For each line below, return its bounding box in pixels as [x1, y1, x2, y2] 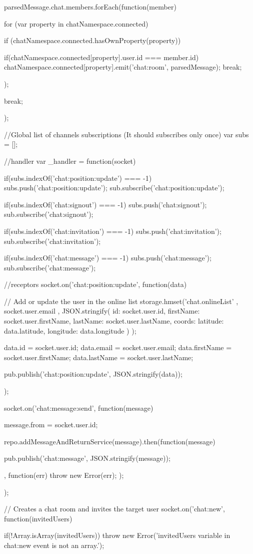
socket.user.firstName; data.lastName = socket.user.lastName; [4, 352, 193, 362]
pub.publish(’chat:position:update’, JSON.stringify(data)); [4, 369, 182, 379]
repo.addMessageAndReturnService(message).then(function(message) [4, 436, 215, 446]
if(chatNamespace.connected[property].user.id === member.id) [4, 52, 199, 62]
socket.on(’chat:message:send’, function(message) [4, 402, 153, 413]
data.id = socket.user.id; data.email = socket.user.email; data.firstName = [4, 342, 232, 353]
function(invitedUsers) [4, 513, 72, 523]
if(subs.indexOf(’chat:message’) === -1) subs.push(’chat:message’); [4, 252, 211, 263]
